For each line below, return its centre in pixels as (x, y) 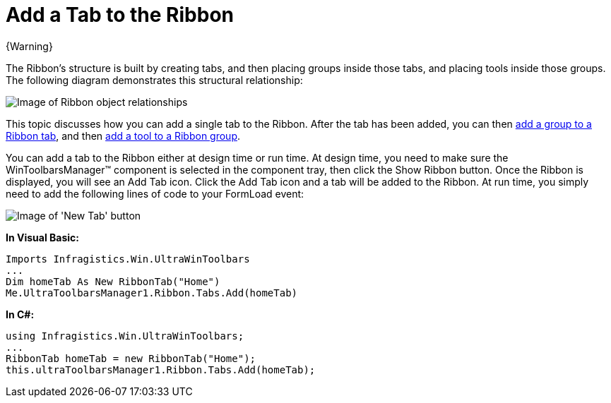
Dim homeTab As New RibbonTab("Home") (113, 281)
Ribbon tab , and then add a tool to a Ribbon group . (123, 136)
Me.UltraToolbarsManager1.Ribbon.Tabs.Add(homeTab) (152, 293)
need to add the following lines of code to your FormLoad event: (155, 193)
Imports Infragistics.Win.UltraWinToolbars (128, 259)
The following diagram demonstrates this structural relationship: (154, 80)
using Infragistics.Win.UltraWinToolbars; (125, 336)
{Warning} (29, 46)
